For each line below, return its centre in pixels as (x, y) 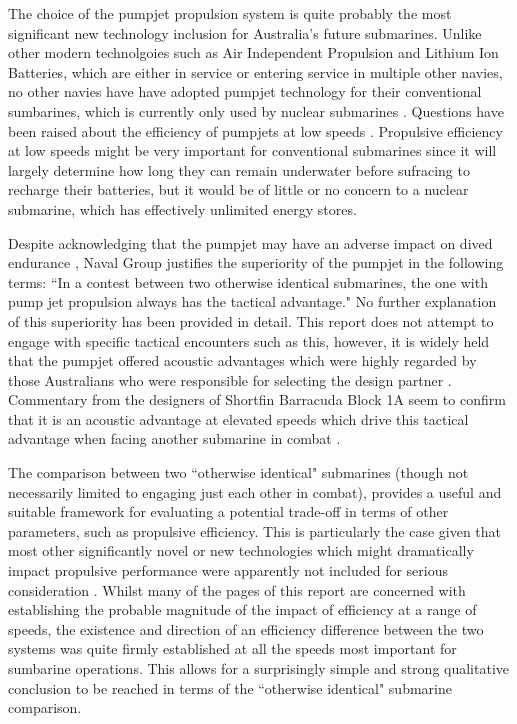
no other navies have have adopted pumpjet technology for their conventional (245, 91)
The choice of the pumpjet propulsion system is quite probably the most (230, 13)
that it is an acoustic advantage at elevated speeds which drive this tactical (238, 418)
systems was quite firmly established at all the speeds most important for (232, 648)
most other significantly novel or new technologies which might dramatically (241, 550)
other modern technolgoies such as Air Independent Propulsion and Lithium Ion (253, 52)
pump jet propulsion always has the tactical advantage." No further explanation (252, 301)
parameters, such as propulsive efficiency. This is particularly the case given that (255, 530)
